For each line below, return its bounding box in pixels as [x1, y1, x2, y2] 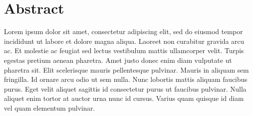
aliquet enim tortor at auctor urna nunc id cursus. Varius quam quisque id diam [4, 93, 244, 103]
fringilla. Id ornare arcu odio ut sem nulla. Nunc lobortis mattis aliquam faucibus [4, 74, 248, 84]
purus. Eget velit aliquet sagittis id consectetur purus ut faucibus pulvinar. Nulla [4, 83, 247, 94]
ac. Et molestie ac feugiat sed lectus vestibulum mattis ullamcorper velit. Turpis [4, 45, 244, 56]
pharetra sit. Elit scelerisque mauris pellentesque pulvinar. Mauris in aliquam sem [4, 64, 249, 75]
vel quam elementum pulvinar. [4, 102, 95, 113]
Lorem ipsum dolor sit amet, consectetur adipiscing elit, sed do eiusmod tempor [4, 26, 243, 37]
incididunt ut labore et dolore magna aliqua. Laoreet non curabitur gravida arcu [4, 36, 244, 46]
